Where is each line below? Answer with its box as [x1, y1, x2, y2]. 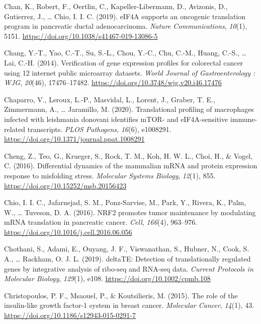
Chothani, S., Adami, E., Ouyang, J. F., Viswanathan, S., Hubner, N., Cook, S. [4, 243, 249, 254]
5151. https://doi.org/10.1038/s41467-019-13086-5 [4, 30, 158, 41]
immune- [230, 113, 257, 124]
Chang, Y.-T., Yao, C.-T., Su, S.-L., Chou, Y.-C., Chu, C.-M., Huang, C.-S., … [4, 47, 247, 58]
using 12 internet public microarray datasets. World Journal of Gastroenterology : [4, 67, 255, 78]
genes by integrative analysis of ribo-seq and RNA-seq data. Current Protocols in [4, 263, 253, 274]
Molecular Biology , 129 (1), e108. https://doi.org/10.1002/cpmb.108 [4, 273, 211, 284]
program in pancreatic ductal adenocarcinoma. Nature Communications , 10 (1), [4, 21, 247, 31]
